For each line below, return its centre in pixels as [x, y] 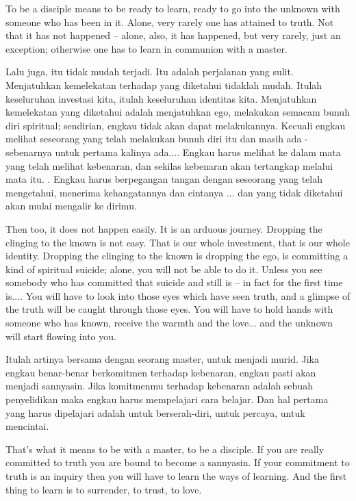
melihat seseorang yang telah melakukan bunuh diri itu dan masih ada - [157, 139]
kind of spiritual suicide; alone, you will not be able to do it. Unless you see [164, 269]
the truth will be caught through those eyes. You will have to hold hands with [169, 309]
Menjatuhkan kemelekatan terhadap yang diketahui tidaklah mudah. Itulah [164, 85]
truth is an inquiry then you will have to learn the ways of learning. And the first [176, 476]
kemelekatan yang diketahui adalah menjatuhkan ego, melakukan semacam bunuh [178, 112]
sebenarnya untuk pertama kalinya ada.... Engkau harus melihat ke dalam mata [173, 152]
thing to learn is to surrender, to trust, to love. [104, 489]
